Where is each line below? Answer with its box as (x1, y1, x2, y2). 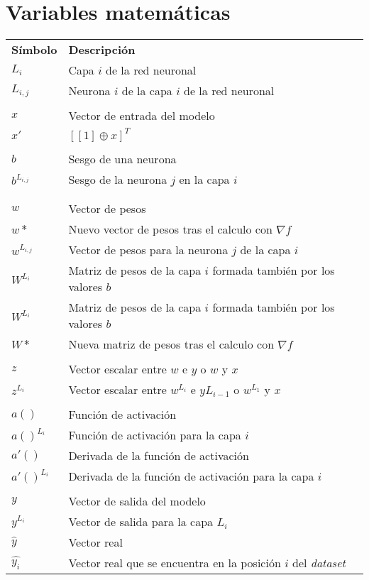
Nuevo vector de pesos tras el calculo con (68, 221, 272, 238)
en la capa (179, 171, 230, 188)
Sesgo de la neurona (68, 171, 167, 188)
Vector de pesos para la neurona (68, 241, 228, 258)
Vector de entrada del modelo (68, 107, 215, 124)
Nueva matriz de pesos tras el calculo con (68, 336, 275, 353)
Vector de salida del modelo (68, 493, 206, 510)
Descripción (68, 41, 136, 58)
